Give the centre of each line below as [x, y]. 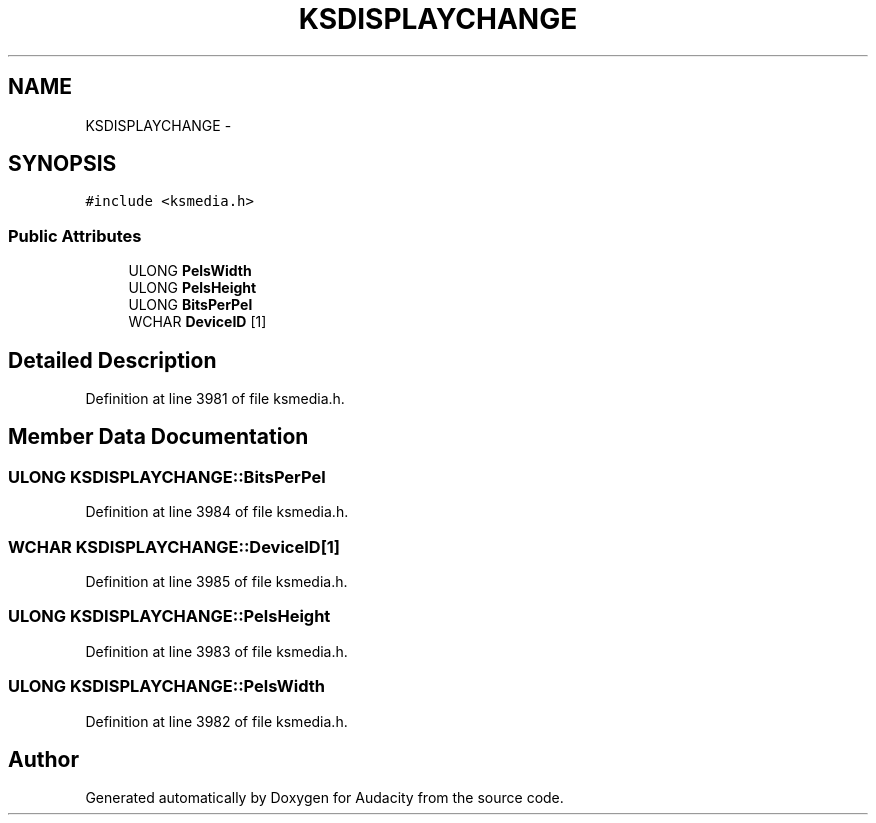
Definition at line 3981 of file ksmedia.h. [215, 399]
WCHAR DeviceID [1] [197, 322]
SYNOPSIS [62, 164]
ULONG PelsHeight [192, 288]
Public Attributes [75, 235]
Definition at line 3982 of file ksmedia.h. [216, 721]
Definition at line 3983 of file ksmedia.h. [216, 651]
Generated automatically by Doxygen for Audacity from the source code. [324, 798]
